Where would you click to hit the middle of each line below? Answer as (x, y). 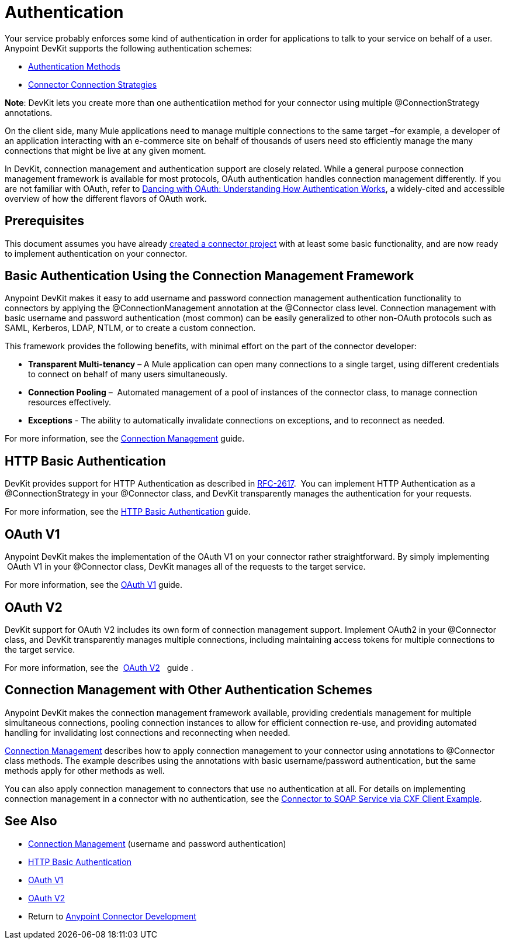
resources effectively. (70, 402)
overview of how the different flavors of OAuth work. (106, 198)
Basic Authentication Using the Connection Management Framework (210, 276)
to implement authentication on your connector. (96, 253)
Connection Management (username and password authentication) (157, 843)
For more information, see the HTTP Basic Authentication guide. (128, 512)
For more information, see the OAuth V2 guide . (99, 667)
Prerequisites (44, 221)
